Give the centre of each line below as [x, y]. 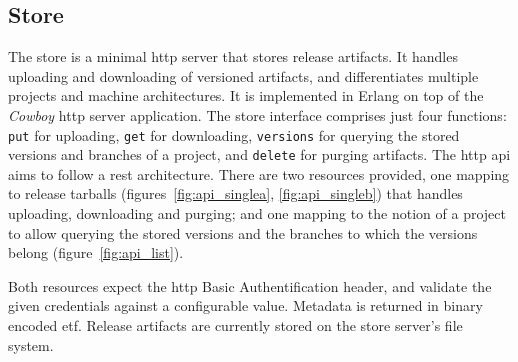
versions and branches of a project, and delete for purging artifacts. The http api [259, 154]
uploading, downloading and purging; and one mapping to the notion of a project [257, 213]
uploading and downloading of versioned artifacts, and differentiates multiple [243, 75]
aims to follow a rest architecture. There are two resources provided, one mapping [259, 173]
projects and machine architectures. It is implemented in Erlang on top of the [246, 95]
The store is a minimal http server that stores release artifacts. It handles [233, 56]
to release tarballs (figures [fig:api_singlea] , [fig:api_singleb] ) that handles [235, 193]
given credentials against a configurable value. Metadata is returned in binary [245, 305]
